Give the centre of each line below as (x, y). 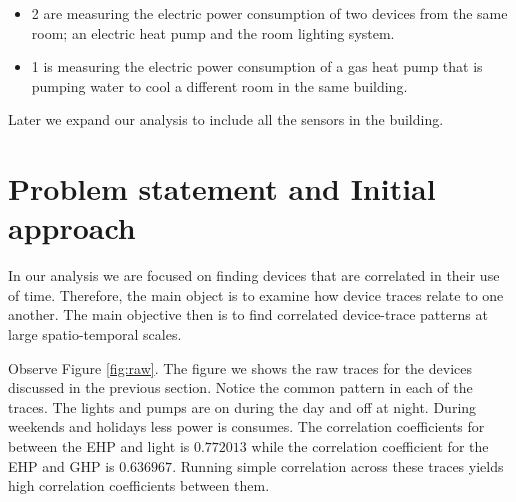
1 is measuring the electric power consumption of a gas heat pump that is (257, 66)
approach (72, 227)
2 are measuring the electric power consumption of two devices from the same (269, 13)
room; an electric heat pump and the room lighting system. (213, 32)
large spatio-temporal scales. (95, 334)
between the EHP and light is (99, 446)
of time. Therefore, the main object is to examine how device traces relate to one (256, 294)
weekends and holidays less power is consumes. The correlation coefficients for (246, 426)
